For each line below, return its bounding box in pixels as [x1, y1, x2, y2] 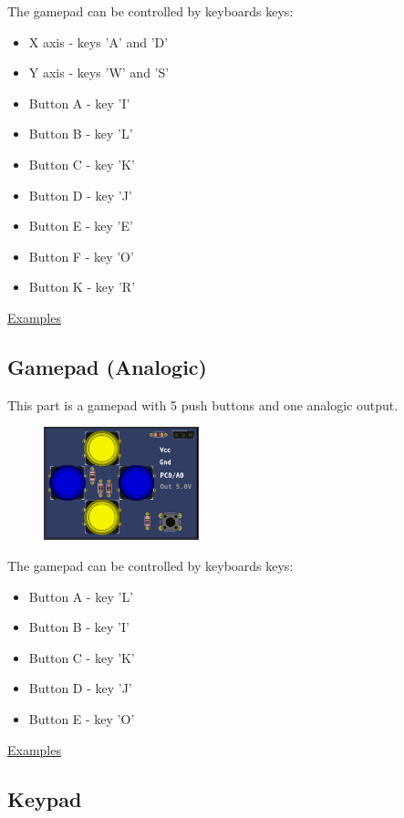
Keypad [7, 784, 82, 813]
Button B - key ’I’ [28, 617, 129, 637]
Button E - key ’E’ [28, 216, 133, 235]
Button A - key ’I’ [28, 93, 130, 112]
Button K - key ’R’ [28, 277, 136, 296]
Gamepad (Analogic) [7, 352, 207, 380]
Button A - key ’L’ [28, 586, 134, 606]
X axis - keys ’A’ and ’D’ [28, 32, 169, 51]
